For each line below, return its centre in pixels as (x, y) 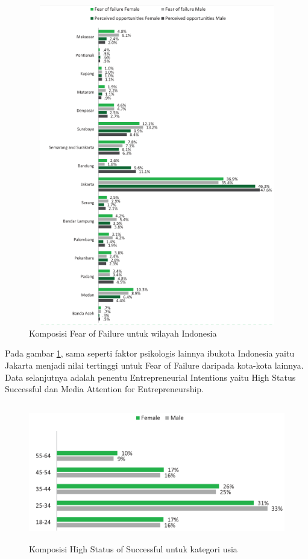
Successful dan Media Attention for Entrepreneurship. (105, 389)
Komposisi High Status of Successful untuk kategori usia (133, 549)
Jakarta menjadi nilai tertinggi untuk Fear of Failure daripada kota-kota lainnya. (154, 365)
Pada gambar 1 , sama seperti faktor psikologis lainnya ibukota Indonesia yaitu (150, 353)
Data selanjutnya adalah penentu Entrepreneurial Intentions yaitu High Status (150, 377)
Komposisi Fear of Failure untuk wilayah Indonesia (123, 333)
